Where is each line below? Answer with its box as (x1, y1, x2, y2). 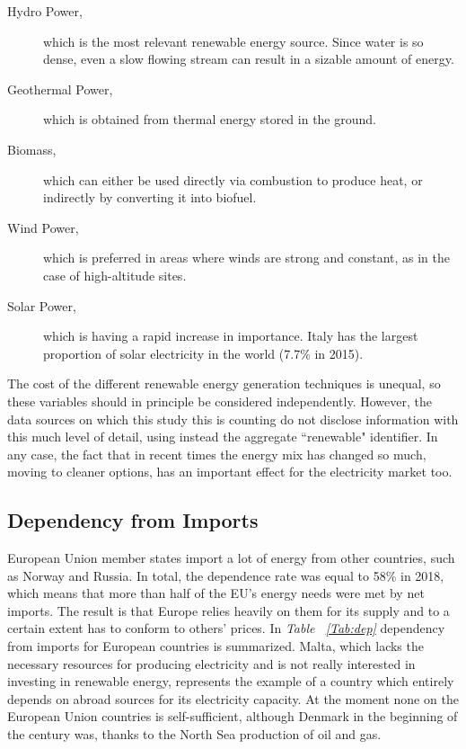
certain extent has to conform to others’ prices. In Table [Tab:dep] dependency (7, 619, 445, 638)
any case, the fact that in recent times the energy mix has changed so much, (7, 444, 426, 463)
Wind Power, (7, 218, 79, 236)
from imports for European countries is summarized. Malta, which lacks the (7, 637, 424, 655)
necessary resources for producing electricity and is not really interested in (7, 654, 416, 673)
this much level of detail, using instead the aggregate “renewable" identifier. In (7, 427, 438, 446)
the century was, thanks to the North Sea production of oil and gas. (7, 725, 382, 744)
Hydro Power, (7, 2, 83, 20)
